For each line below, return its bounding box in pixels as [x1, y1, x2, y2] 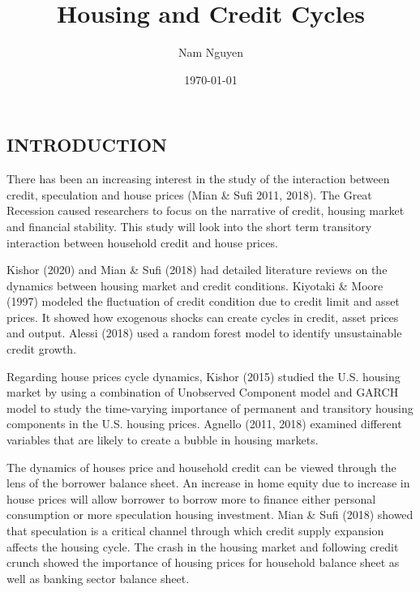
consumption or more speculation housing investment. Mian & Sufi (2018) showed [6, 506, 414, 523]
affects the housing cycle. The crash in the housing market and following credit [6, 538, 399, 555]
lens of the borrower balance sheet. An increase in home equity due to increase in [6, 474, 410, 491]
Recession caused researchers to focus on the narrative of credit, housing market [6, 202, 405, 219]
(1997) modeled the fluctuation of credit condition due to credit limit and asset [6, 293, 400, 310]
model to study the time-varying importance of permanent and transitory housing [6, 399, 414, 416]
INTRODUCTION [6, 132, 168, 157]
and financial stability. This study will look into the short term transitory [6, 217, 372, 234]
